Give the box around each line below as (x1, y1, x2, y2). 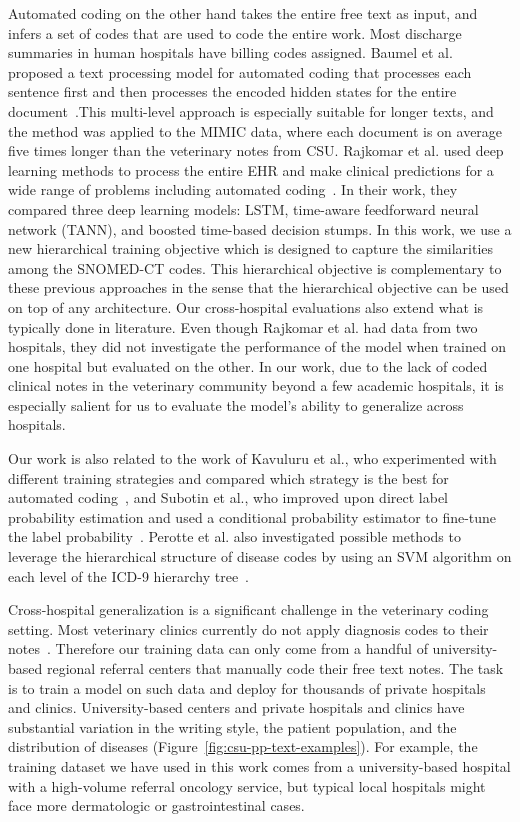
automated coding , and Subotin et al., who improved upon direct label (8, 487, 448, 508)
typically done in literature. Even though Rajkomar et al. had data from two (8, 316, 478, 337)
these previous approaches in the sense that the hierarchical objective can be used (8, 277, 509, 298)
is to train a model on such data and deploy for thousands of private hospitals (8, 677, 486, 698)
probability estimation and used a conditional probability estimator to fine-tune (8, 506, 497, 527)
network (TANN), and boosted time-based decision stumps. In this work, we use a (8, 218, 512, 239)
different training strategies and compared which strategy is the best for (8, 467, 449, 488)
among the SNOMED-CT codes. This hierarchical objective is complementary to (8, 257, 502, 278)
